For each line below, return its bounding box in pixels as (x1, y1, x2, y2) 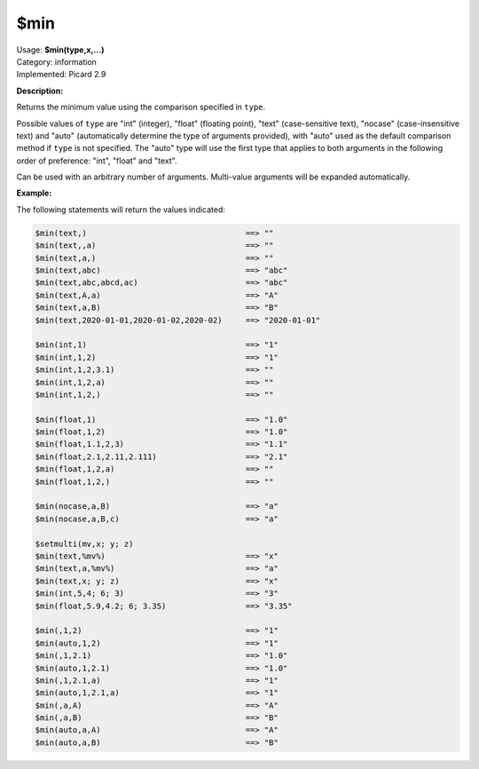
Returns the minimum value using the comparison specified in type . (16, 102, 266, 113)
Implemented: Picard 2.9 (16, 69, 106, 80)
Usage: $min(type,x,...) (16, 44, 105, 55)
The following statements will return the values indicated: (16, 204, 226, 215)
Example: (16, 187, 52, 199)
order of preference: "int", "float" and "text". (16, 155, 177, 166)
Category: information (16, 56, 98, 67)
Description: (16, 85, 64, 96)
